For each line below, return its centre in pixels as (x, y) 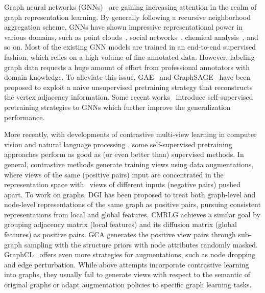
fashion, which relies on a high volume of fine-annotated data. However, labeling (129, 57)
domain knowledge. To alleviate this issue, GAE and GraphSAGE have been (127, 77)
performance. (25, 117)
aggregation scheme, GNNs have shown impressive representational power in (123, 27)
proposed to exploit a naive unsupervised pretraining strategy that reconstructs (128, 87)
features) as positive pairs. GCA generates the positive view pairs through (120, 234)
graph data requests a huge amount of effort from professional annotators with (127, 67)
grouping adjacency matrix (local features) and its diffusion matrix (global (121, 224)
